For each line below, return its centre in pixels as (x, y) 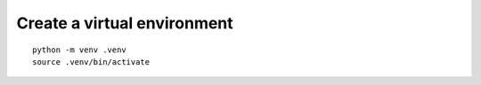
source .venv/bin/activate (91, 62)
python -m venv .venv (79, 50)
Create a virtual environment (125, 23)
